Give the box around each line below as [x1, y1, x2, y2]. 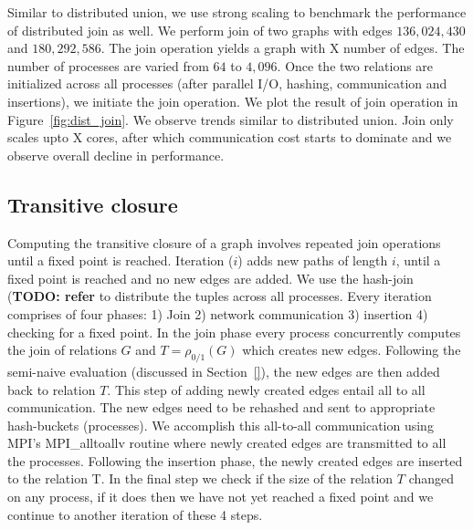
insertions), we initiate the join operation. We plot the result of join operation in [7, 91, 458, 110]
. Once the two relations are [277, 56, 434, 75]
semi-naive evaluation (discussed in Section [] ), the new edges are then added [7, 361, 440, 380]
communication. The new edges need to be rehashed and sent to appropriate [7, 398, 436, 417]
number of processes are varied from [7, 56, 209, 75]
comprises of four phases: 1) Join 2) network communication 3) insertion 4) [7, 304, 428, 323]
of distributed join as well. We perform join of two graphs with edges [7, 20, 393, 39]
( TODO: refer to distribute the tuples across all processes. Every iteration [7, 286, 432, 306]
